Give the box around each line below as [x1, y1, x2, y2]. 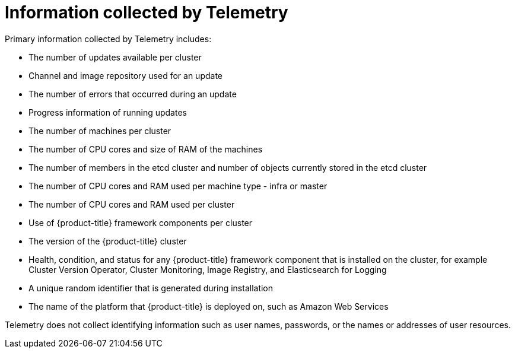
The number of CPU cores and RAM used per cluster [28, 199, 235, 209]
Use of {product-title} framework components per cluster [28, 217, 253, 228]
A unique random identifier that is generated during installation [28, 282, 274, 293]
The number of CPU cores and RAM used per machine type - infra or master [28, 180, 328, 191]
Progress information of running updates [28, 107, 187, 117]
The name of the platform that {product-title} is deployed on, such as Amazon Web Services [28, 301, 389, 311]
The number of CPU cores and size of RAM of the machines [28, 144, 263, 154]
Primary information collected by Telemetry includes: [5, 33, 212, 44]
